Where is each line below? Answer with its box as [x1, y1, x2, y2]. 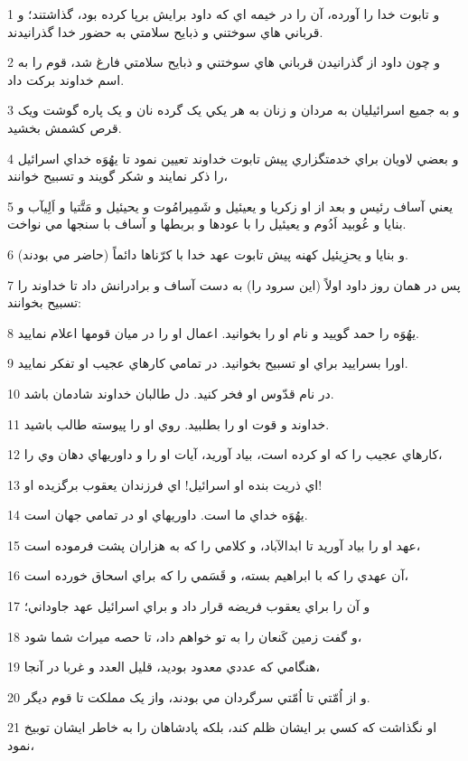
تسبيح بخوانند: [7, 293, 81, 312]
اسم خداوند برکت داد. [7, 70, 125, 89]
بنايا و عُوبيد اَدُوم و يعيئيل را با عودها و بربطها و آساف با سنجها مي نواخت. [7, 214, 407, 233]
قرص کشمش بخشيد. [7, 117, 122, 136]
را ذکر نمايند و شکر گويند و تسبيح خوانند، [7, 166, 229, 185]
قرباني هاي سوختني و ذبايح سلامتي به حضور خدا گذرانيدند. [7, 22, 323, 41]
